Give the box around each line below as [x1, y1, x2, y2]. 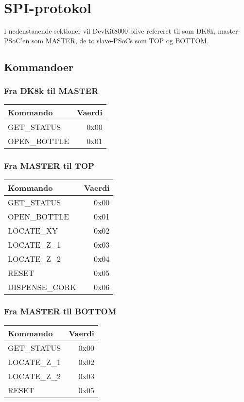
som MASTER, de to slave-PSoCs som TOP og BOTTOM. [31, 35, 209, 45]
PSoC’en [4, 35, 30, 45]
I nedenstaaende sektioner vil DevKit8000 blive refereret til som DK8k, [4, 26, 216, 36]
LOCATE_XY [8, 224, 58, 236]
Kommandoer [4, 59, 73, 74]
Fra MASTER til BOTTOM [4, 305, 117, 317]
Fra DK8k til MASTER [4, 85, 99, 97]
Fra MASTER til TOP [4, 160, 94, 172]
